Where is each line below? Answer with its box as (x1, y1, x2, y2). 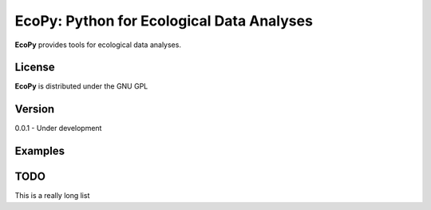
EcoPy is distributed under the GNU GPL (14, 81, 148, 91)
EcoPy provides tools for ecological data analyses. (14, 40, 181, 50)
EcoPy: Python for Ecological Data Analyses (14, 12, 313, 30)
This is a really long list (14, 191, 90, 200)
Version (14, 102, 55, 116)
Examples (14, 145, 65, 158)
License (14, 61, 55, 74)
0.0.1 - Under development (14, 124, 102, 133)
